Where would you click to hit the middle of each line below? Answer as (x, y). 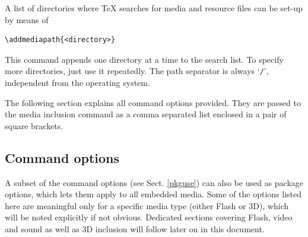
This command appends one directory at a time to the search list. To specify (144, 59)
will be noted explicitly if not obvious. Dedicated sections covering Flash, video (149, 217)
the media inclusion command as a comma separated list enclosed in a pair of (146, 114)
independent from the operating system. (77, 83)
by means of (27, 19)
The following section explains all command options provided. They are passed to (153, 102)
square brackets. (34, 125)
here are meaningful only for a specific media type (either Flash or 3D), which (147, 205)
